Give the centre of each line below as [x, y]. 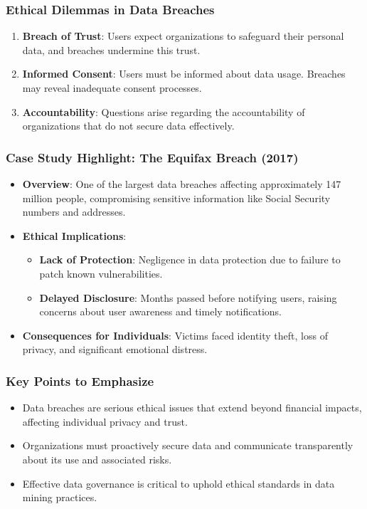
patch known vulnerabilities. [101, 273]
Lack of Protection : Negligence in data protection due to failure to [190, 259]
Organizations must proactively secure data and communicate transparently [188, 445]
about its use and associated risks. [97, 459]
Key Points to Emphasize [80, 381]
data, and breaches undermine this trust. [111, 49]
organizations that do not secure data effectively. [128, 126]
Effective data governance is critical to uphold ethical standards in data [179, 483]
